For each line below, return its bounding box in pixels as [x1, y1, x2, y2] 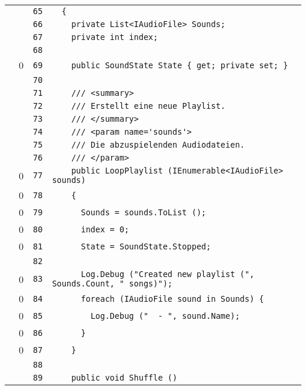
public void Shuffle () [71, 373, 178, 382]
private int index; [71, 32, 158, 42]
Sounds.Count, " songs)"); [52, 279, 172, 288]
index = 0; [81, 224, 129, 234]
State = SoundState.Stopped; [81, 241, 211, 251]
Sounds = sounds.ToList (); [81, 207, 207, 217]
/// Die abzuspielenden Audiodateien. [71, 140, 245, 149]
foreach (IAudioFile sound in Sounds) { [81, 294, 264, 304]
